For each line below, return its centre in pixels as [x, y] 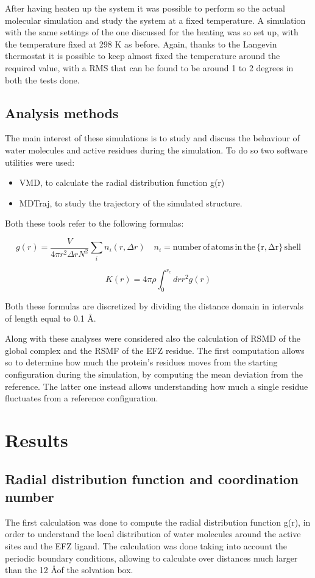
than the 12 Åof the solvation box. [69, 570]
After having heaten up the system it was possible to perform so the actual [145, 8]
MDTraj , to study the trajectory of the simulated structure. [131, 203]
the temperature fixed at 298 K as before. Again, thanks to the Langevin [141, 44]
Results [37, 439]
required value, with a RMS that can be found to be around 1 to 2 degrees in [149, 67]
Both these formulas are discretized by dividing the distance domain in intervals [154, 306]
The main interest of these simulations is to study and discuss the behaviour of [152, 138]
